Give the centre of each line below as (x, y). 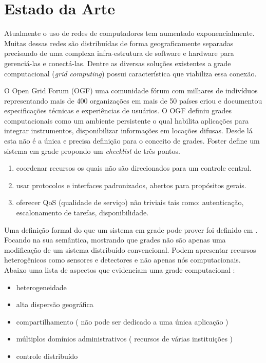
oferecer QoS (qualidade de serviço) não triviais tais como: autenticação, (130, 202)
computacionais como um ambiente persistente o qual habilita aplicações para (127, 120)
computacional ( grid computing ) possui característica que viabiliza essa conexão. (130, 73)
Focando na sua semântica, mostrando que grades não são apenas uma (115, 240)
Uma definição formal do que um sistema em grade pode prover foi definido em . (131, 229)
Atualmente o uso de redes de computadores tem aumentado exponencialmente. (129, 33)
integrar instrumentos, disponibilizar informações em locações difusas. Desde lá (128, 130)
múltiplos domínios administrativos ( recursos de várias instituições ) (125, 339)
